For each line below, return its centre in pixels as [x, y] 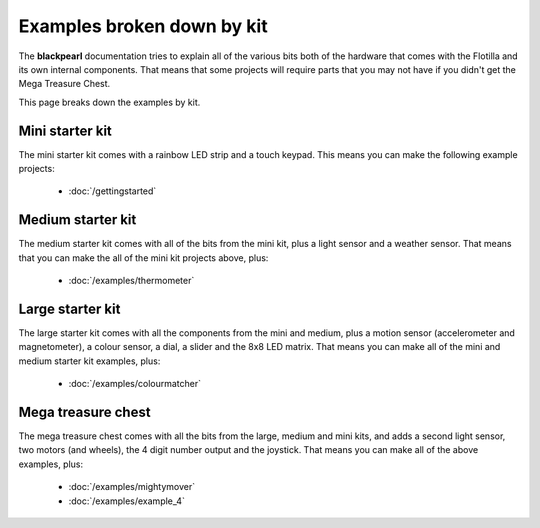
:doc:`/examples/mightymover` [131, 487]
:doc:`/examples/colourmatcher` [135, 384]
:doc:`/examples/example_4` [126, 501]
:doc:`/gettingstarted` [112, 191]
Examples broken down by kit [143, 26]
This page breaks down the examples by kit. [109, 102]
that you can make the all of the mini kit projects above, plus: [143, 257]
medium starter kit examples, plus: [89, 361]
